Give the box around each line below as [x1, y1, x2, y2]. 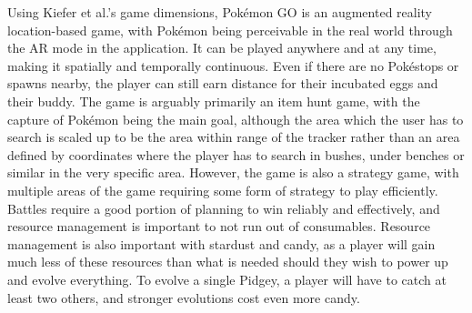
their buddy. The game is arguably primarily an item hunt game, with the [7, 91, 420, 110]
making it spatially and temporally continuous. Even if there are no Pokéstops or [7, 56, 459, 75]
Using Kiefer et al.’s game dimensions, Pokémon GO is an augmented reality [7, 3, 433, 21]
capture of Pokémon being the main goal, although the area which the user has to [7, 109, 464, 128]
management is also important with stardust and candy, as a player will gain [7, 234, 436, 253]
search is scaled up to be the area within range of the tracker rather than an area [7, 127, 460, 146]
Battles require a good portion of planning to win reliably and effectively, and [7, 198, 440, 217]
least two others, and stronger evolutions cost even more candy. [7, 288, 360, 307]
